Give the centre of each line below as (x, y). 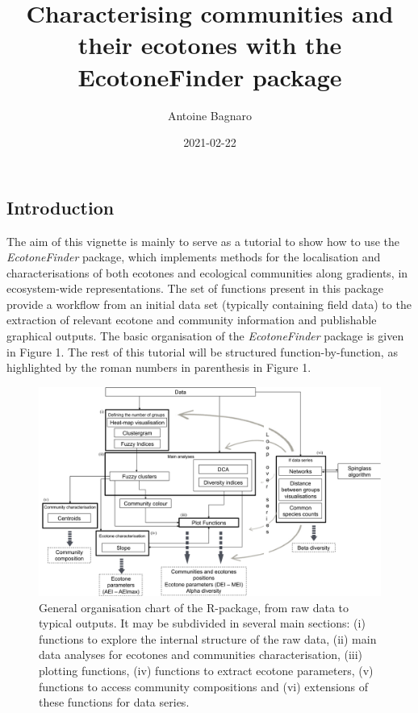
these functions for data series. (114, 702)
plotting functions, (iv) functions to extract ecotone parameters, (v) (206, 671)
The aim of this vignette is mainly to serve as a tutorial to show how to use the (203, 241)
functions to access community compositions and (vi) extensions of (204, 686)
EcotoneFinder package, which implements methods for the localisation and (194, 257)
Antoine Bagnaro (210, 115)
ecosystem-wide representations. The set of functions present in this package (195, 288)
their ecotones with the (210, 45)
